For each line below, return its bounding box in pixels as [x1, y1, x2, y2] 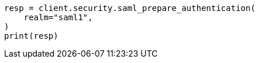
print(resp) [4, 31, 58, 40]
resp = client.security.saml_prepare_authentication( [4, 3, 255, 13]
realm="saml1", [23, 13, 93, 22]
